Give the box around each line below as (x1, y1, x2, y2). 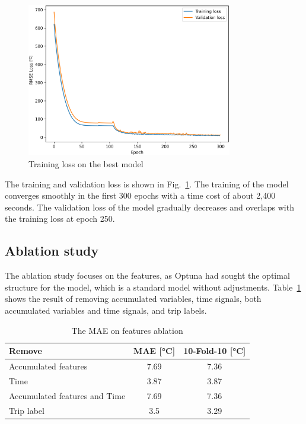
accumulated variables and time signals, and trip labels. (5, 304, 207, 316)
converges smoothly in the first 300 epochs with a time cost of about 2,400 (5, 189, 276, 202)
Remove (9, 345, 42, 357)
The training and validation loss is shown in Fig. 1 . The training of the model (5, 177, 289, 190)
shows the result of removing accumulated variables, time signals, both (5, 292, 262, 305)
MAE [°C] (133, 345, 176, 357)
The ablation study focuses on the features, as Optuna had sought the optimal (5, 269, 290, 282)
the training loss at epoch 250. (5, 212, 115, 225)
